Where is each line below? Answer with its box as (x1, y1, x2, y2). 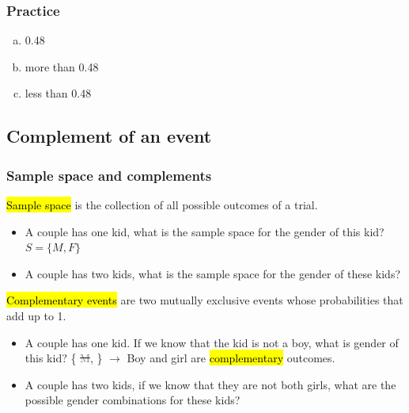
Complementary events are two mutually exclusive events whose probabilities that (6, 292, 403, 308)
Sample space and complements (6, 165, 212, 185)
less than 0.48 (25, 85, 92, 101)
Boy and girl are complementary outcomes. (127, 350, 335, 366)
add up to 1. (6, 307, 66, 323)
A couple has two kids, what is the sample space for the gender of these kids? (25, 265, 401, 281)
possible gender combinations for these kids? (25, 392, 240, 408)
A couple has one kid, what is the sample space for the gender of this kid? (25, 223, 384, 239)
